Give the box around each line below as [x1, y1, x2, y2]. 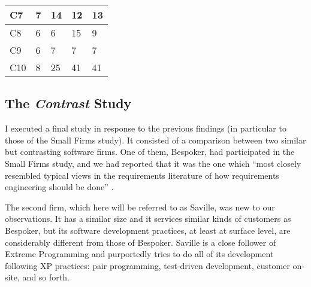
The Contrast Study [5, 94, 132, 112]
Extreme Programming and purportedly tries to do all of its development [5, 248, 274, 260]
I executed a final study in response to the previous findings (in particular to [5, 122, 286, 135]
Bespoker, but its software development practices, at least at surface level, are [5, 224, 291, 236]
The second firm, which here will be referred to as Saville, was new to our [5, 200, 275, 213]
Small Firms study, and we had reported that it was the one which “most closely [5, 157, 301, 169]
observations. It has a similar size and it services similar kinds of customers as [5, 212, 291, 225]
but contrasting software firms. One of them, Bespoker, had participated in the [5, 145, 295, 158]
